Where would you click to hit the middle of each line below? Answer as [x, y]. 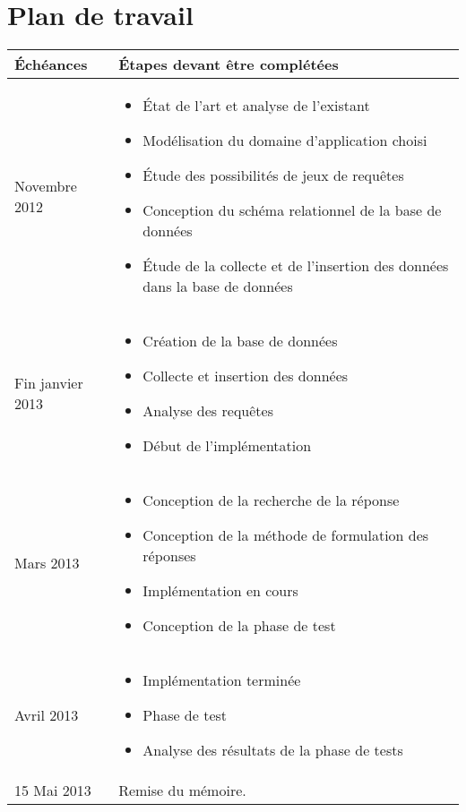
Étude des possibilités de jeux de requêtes [273, 175]
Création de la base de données [240, 341]
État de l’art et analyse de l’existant [256, 106]
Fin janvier [49, 383]
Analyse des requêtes [208, 411]
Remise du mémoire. [182, 791]
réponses [169, 556]
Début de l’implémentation [227, 446]
